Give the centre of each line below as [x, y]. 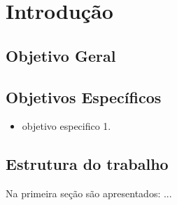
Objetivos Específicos [84, 97]
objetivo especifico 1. [66, 126]
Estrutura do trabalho [87, 164]
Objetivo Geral [61, 55]
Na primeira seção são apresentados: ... [89, 193]
